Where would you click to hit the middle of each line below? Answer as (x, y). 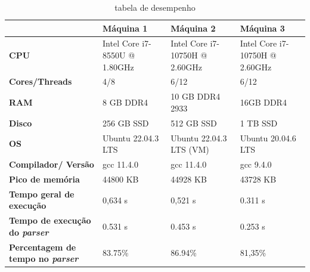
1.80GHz (118, 67)
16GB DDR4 (263, 102)
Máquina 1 (125, 28)
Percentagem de (43, 247)
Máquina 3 (262, 28)
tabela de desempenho (155, 7)
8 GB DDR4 (125, 102)
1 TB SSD (259, 123)
